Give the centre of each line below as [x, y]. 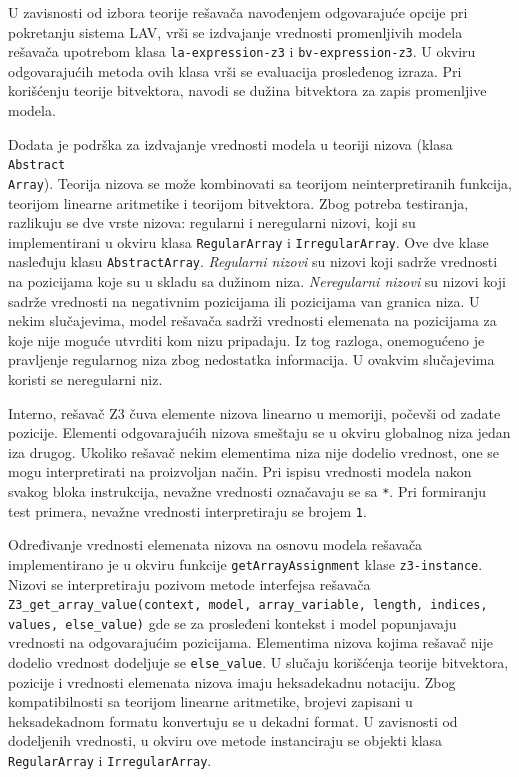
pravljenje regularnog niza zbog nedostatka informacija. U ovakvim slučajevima [251, 359]
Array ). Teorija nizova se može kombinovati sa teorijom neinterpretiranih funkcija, [260, 182]
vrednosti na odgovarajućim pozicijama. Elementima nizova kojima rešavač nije [251, 642]
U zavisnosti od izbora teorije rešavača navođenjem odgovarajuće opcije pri [238, 12]
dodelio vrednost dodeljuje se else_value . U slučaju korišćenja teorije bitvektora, [258, 662]
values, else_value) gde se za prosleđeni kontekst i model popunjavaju [232, 622]
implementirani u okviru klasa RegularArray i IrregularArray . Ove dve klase [248, 241]
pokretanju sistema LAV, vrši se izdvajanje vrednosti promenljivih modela [235, 31]
